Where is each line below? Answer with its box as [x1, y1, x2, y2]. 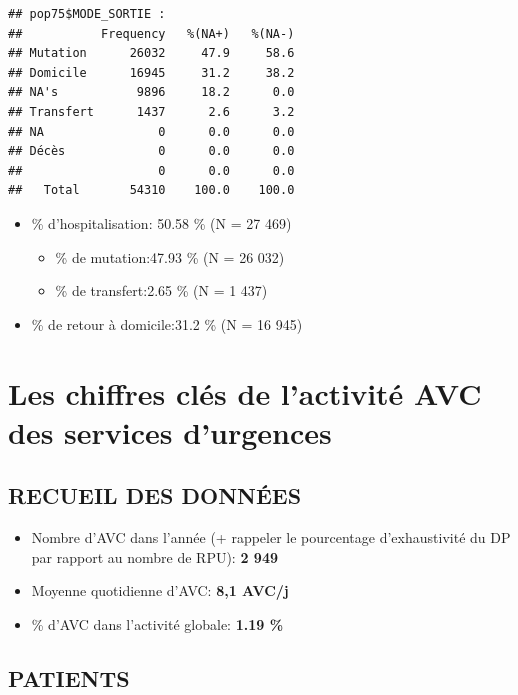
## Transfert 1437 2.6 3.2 [8, 104, 295, 119]
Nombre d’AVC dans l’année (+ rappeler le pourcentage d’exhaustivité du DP [31, 527, 511, 548]
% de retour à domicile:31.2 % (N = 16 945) [31, 313, 303, 334]
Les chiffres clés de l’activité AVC [8, 372, 482, 413]
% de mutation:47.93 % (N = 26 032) [55, 246, 285, 267]
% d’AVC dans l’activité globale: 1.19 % [31, 613, 284, 634]
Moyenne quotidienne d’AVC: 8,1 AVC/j [31, 580, 289, 601]
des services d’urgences [8, 411, 332, 452]
